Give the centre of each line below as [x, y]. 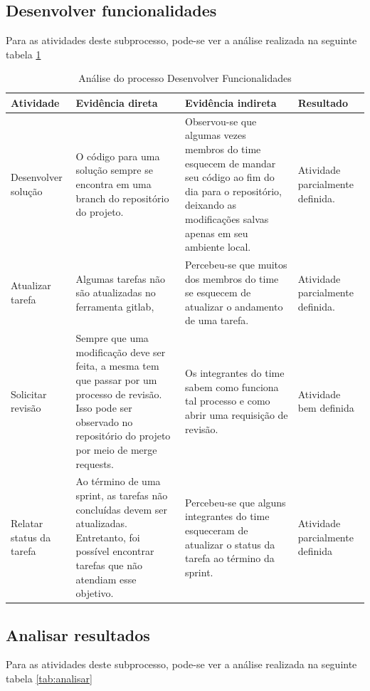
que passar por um [116, 380]
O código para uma [118, 156]
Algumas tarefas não [120, 278]
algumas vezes [216, 135]
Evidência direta [117, 102]
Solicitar [29, 394]
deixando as [211, 205]
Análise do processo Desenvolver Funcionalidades [185, 78]
